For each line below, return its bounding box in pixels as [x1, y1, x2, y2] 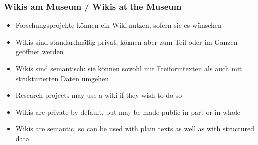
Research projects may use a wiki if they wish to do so [15, 90, 182, 100]
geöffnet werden [15, 46, 64, 57]
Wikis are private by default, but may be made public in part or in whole [15, 106, 241, 117]
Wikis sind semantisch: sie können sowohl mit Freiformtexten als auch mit [15, 63, 242, 73]
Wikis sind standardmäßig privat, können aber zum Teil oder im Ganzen [15, 36, 238, 47]
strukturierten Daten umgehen [15, 73, 109, 83]
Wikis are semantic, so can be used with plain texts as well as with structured [15, 123, 255, 134]
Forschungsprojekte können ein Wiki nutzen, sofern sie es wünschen [15, 20, 222, 30]
